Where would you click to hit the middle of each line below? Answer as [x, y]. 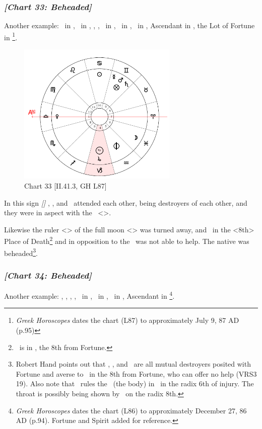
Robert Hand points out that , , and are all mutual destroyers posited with [133, 364]
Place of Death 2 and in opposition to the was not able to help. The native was [127, 240]
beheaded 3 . [21, 252]
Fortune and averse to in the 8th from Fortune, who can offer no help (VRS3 [136, 373]
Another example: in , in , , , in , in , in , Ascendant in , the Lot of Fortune [129, 25]
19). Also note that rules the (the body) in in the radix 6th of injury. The [135, 383]
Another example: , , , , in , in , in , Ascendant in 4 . [89, 295]
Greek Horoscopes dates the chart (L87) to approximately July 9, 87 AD [127, 320]
